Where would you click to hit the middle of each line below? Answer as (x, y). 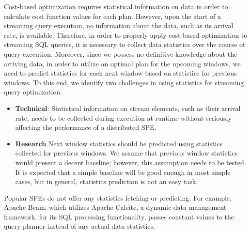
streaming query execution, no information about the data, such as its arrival (119, 25)
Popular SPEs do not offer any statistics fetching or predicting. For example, (118, 197)
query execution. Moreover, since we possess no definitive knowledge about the (121, 54)
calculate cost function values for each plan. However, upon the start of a (112, 16)
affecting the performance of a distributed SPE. (86, 127)
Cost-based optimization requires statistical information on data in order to (116, 6)
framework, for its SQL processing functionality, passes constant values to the (119, 216)
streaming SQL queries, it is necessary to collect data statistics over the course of (125, 44)
